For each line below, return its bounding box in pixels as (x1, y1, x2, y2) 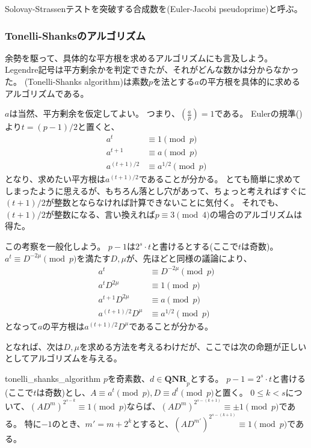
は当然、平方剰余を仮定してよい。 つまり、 (9, 107, 180, 120)
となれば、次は (5, 340, 64, 352)
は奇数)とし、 (36, 385, 90, 398)
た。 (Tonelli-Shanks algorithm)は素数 (5, 75, 149, 87)
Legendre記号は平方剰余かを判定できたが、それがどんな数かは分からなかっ (5, 63, 299, 76)
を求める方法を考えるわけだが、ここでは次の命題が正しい (79, 340, 307, 352)
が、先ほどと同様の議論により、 (126, 251, 252, 264)
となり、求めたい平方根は (5, 173, 106, 185)
